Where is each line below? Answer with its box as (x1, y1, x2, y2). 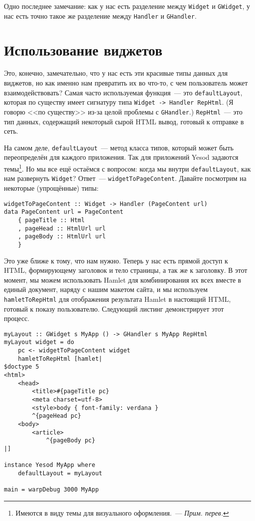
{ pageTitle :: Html (18, 216, 85, 224)
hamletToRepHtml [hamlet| (18, 355, 102, 362)
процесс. (4, 313, 29, 323)
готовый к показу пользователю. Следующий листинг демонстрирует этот (4, 303, 224, 314)
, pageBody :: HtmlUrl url (18, 233, 106, 240)
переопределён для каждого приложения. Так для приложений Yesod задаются (4, 152, 239, 162)
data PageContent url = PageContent (4, 208, 124, 216)
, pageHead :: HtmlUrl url (18, 225, 106, 232)
